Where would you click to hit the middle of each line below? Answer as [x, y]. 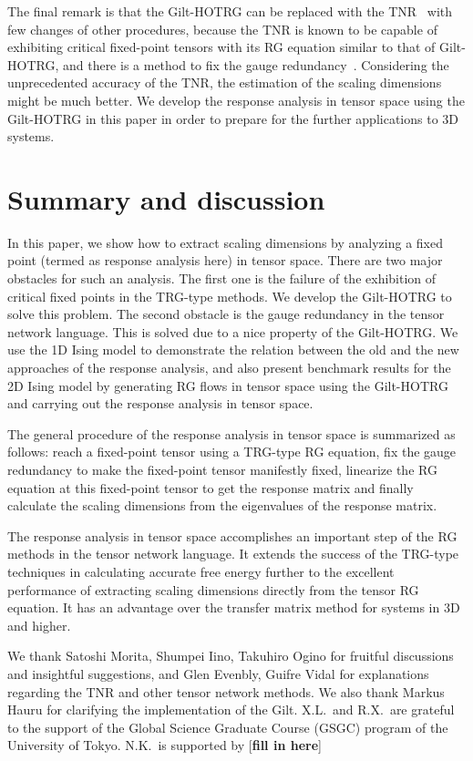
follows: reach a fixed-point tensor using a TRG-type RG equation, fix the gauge [232, 452]
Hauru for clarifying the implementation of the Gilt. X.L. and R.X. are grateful [231, 710]
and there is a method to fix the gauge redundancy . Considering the [256, 64]
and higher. [39, 625]
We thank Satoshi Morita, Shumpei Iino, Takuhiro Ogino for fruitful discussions [231, 656]
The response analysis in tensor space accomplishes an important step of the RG [232, 535]
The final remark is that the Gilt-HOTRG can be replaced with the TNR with [230, 11]
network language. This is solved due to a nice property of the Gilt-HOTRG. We [233, 331]
